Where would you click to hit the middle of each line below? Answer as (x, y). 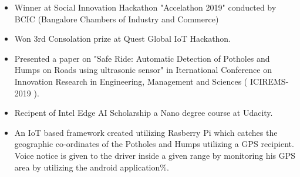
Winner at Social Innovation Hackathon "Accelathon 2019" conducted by (145, 7)
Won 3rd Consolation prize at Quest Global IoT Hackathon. (123, 39)
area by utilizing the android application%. (92, 167)
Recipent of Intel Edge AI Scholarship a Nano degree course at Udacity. (144, 113)
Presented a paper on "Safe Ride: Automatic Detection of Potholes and (142, 58)
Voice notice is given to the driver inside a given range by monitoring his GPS (155, 155)
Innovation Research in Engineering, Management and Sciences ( (131, 81)
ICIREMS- (269, 81)
